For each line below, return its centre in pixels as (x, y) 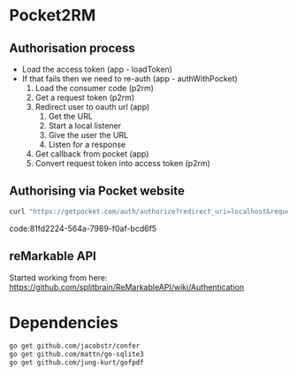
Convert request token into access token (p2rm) (122, 163)
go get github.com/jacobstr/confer (75, 346)
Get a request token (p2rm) (85, 97)
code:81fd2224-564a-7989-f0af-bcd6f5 (83, 228)
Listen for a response (87, 144)
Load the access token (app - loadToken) (97, 69)
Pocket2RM (53, 15)
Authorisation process (72, 48)
